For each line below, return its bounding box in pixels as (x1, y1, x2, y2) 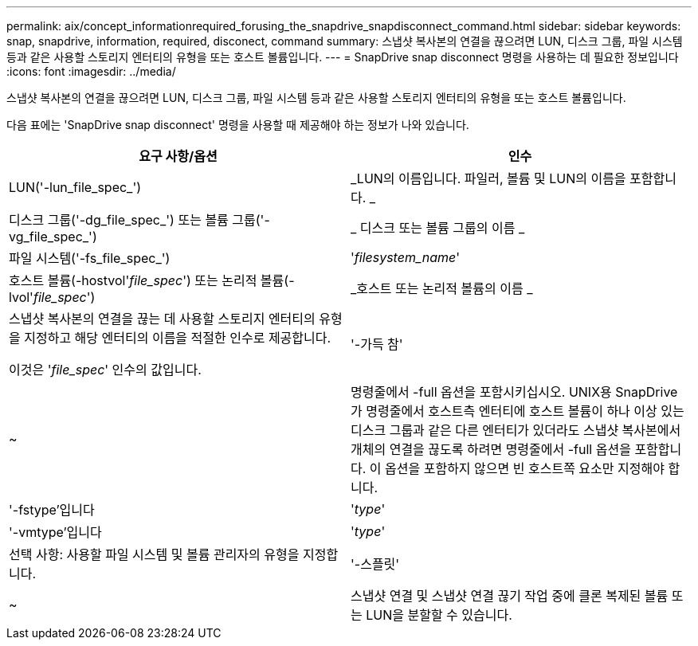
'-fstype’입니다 (9, 502, 95, 518)
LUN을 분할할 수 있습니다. (366, 607, 512, 623)
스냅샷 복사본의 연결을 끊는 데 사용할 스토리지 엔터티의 (9, 311, 316, 327)
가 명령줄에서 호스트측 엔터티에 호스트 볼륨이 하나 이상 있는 (351, 403, 684, 419)
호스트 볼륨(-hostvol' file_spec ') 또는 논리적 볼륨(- (9, 272, 295, 288)
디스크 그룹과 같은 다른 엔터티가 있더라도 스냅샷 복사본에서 (351, 422, 681, 438)
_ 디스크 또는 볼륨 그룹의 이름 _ (351, 220, 525, 236)
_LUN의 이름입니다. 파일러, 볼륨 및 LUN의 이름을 (351, 170, 626, 186)
